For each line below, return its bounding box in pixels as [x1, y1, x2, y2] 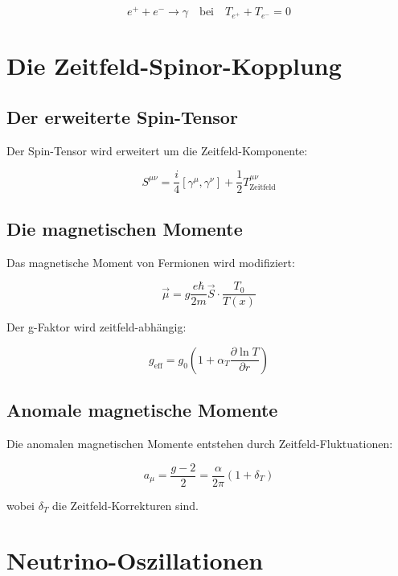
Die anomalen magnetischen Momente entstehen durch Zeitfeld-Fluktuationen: [6, 434, 393, 451]
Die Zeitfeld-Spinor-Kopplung [6, 49, 342, 82]
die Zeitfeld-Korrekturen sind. [52, 496, 199, 513]
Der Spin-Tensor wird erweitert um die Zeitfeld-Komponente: [6, 142, 308, 158]
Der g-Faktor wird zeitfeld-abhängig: [6, 319, 187, 335]
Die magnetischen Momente [6, 216, 243, 241]
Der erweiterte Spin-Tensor [6, 104, 238, 129]
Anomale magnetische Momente [6, 397, 278, 422]
